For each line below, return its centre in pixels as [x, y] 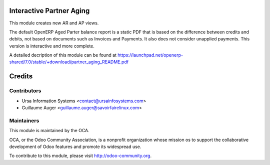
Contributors [25, 91]
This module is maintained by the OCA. [49, 131]
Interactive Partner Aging [49, 11]
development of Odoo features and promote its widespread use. [75, 147]
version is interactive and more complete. [52, 46]
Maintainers [24, 121]
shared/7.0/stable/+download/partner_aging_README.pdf [69, 62]
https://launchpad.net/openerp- [150, 55]
